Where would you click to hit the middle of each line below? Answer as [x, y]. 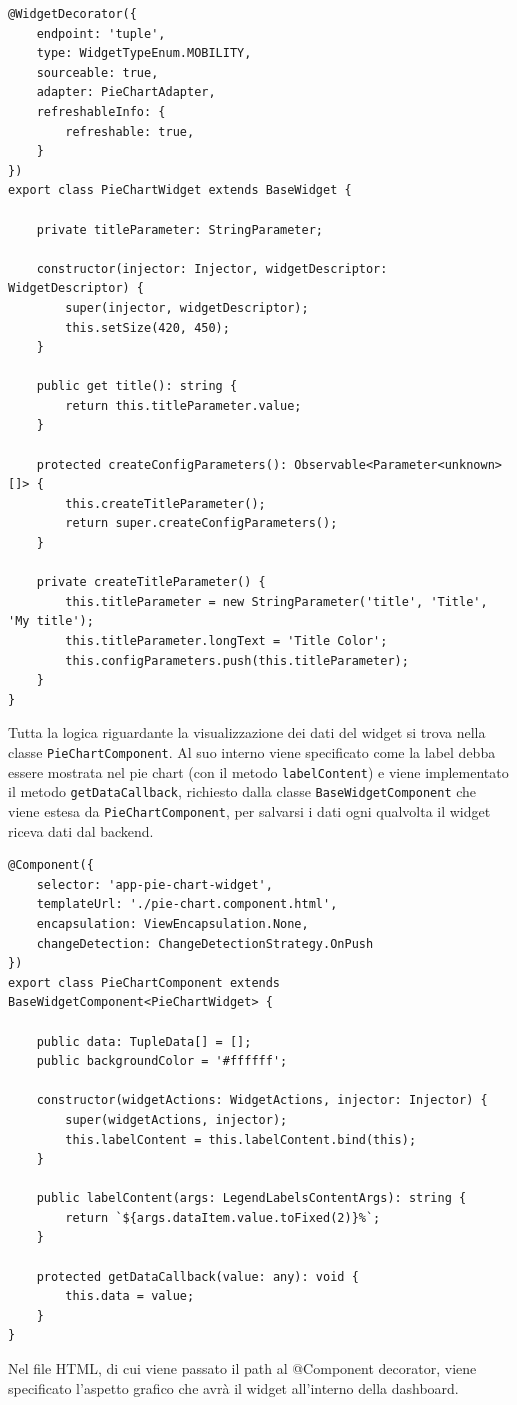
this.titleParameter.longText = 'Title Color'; [226, 641]
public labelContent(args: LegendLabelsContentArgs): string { [251, 1198]
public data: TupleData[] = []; [144, 1041]
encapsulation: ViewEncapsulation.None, [172, 923]
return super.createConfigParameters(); [201, 523]
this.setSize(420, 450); [147, 327]
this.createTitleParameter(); [165, 503]
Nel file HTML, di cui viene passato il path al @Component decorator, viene [242, 1368]
